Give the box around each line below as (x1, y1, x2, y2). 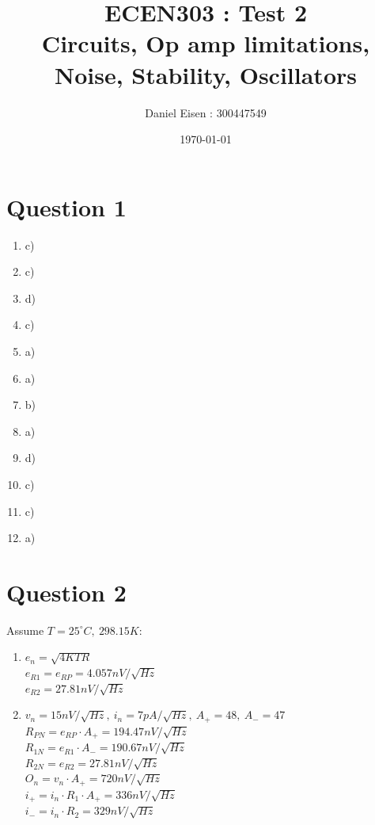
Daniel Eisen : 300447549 (145, 104, 267, 120)
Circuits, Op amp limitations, (41, 27, 370, 59)
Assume (6, 621, 44, 638)
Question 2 (6, 575, 127, 608)
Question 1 (6, 190, 127, 223)
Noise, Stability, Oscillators (55, 58, 357, 90)
